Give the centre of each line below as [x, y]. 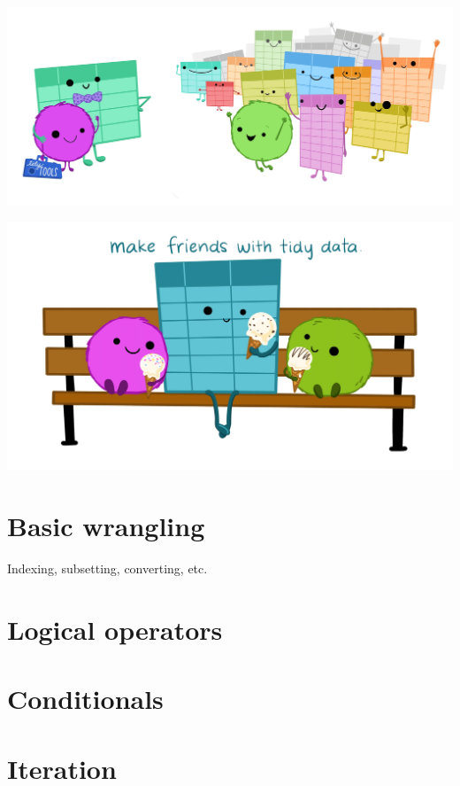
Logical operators [115, 630]
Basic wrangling [106, 526]
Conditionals [85, 699]
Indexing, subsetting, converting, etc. [107, 568]
